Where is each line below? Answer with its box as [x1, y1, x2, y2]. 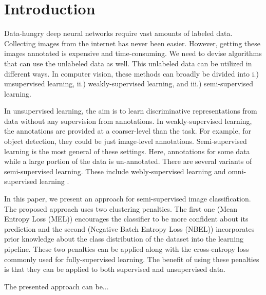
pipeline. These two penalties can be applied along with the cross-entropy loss [4, 244, 249, 254]
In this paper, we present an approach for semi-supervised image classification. [4, 193, 251, 204]
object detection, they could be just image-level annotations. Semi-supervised [4, 136, 247, 146]
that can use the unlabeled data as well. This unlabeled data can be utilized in [4, 58, 252, 68]
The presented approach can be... [4, 281, 109, 291]
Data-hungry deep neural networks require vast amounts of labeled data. [4, 28, 233, 39]
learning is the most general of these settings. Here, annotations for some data [4, 145, 250, 156]
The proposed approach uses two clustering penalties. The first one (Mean [4, 203, 238, 214]
